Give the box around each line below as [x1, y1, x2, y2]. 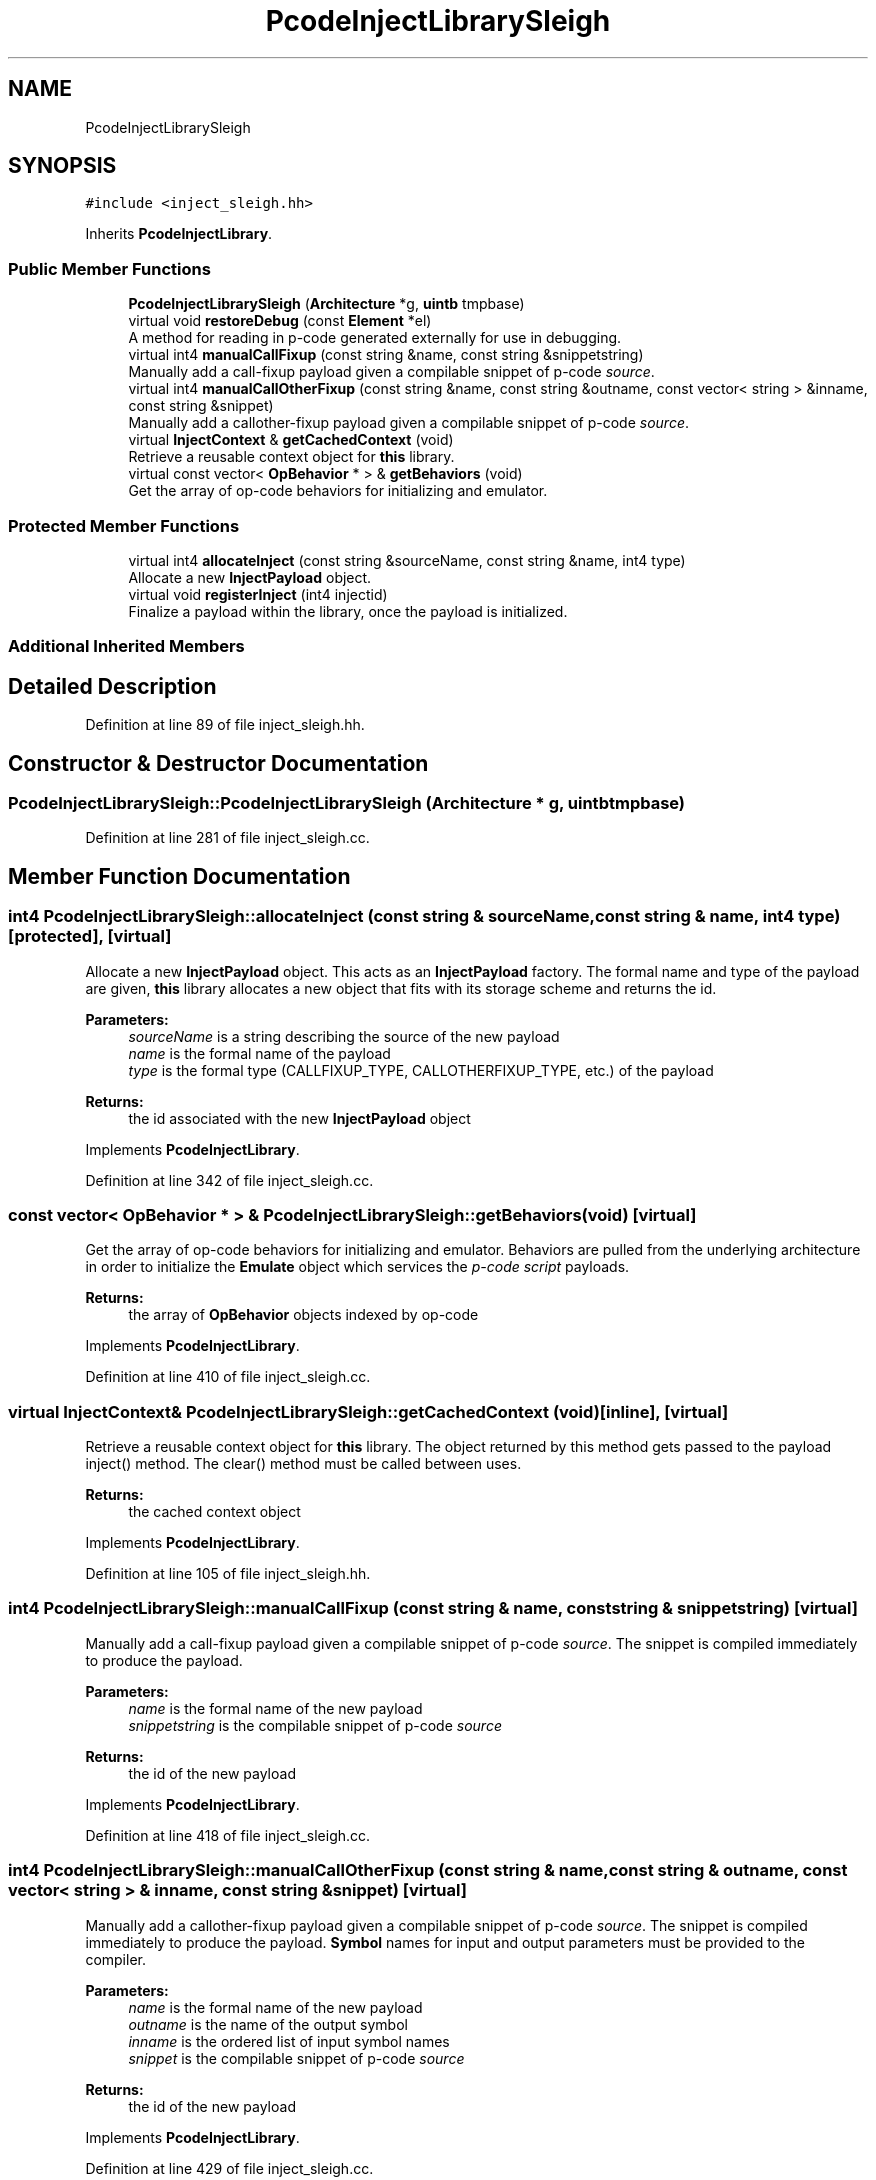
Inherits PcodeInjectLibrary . [85, 225, 273, 243]
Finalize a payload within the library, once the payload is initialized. [128, 602, 568, 620]
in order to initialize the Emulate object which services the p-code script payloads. [85, 1258, 630, 1276]
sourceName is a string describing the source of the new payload [128, 1027, 560, 1045]
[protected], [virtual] [8, 926, 172, 947]
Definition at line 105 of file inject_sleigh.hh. [85, 1565, 371, 1583]
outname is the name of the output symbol [128, 2015, 408, 2033]
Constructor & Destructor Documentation [8, 750, 429, 776]
